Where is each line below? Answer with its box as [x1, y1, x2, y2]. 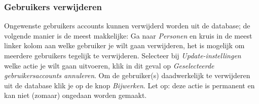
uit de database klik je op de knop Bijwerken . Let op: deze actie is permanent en [4, 80, 255, 90]
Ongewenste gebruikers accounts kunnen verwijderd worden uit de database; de [4, 20, 250, 31]
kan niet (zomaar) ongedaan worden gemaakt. [4, 90, 147, 100]
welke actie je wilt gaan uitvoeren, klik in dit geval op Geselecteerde [4, 60, 214, 71]
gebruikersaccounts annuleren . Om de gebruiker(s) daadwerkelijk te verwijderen [4, 70, 250, 81]
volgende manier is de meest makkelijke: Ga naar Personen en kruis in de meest [4, 30, 252, 41]
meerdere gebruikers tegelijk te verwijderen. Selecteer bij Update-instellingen [4, 50, 241, 60]
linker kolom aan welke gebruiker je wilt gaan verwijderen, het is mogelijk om [4, 40, 245, 51]
